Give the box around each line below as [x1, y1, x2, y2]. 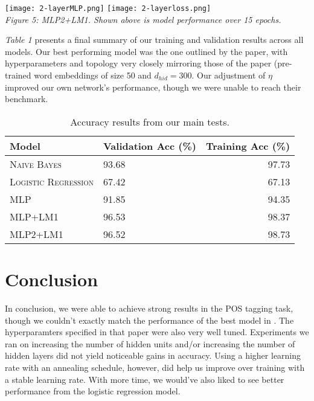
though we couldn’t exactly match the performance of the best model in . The [5, 313, 294, 326]
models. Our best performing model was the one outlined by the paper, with [5, 45, 288, 57]
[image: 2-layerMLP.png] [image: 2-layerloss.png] [5, 4, 211, 13]
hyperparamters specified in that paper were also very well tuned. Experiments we [5, 326, 309, 338]
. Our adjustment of [191, 69, 266, 82]
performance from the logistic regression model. [5, 385, 181, 397]
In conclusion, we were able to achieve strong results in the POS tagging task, [5, 301, 293, 314]
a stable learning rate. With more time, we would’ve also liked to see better [5, 373, 284, 385]
